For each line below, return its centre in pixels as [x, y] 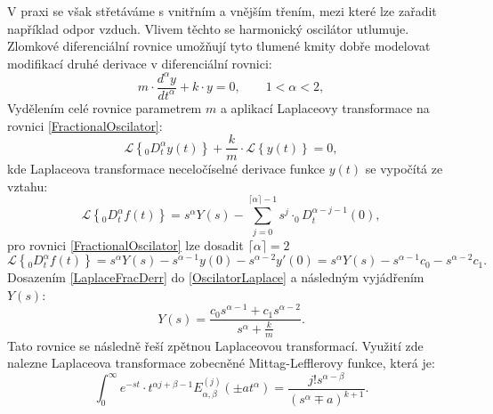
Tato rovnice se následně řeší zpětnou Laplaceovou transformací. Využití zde [215, 345]
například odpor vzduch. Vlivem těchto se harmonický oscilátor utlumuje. [208, 28]
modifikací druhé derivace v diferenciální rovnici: [140, 63]
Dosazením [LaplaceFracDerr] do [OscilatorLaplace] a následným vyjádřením [216, 277]
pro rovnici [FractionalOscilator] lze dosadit [125, 244]
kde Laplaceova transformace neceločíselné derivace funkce [166, 169]
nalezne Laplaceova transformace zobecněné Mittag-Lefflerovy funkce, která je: [221, 363]
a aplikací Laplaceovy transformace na [325, 107]
